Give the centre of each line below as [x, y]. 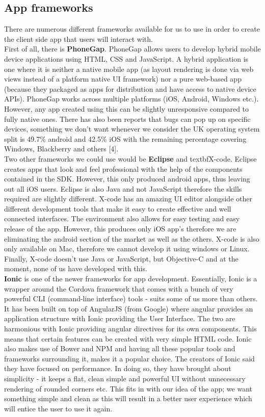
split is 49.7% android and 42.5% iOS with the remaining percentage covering [125, 138]
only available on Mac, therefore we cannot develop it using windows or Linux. [127, 249]
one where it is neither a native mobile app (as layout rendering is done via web [129, 69]
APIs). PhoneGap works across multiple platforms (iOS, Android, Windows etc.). [131, 99]
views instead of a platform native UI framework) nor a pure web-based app [123, 79]
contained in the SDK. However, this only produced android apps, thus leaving [127, 179]
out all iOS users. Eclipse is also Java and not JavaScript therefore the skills [123, 188]
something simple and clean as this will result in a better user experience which [128, 398]
